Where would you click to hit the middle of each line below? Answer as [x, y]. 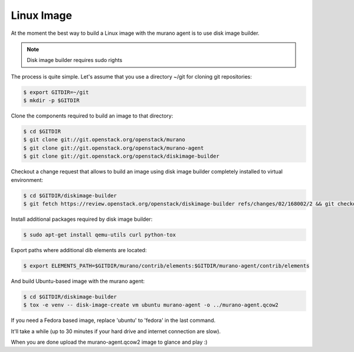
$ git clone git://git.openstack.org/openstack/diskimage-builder [121, 156]
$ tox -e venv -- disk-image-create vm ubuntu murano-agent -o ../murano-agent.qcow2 [151, 305]
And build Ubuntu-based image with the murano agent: [78, 281]
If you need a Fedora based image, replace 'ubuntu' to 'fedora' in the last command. [113, 320]
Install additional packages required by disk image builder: [82, 219]
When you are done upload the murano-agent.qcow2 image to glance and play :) [109, 342]
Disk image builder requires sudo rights [75, 60]
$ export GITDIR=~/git [56, 92]
